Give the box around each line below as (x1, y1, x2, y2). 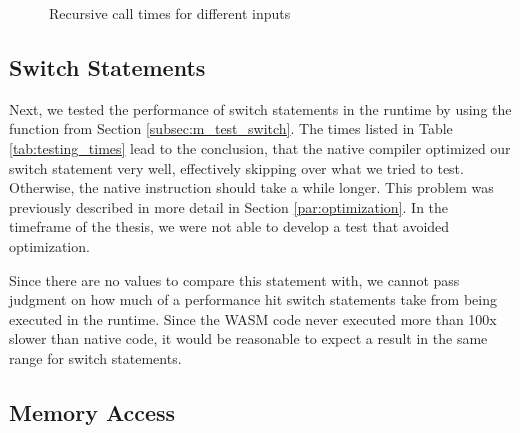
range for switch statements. (9, 347, 182, 368)
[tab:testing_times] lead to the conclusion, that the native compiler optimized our (9, 137, 511, 158)
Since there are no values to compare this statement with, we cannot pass (9, 269, 460, 290)
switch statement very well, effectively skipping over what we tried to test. (9, 157, 464, 178)
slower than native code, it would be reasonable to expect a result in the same (9, 328, 488, 349)
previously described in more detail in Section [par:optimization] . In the (9, 196, 449, 217)
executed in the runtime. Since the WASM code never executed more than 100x (9, 308, 497, 329)
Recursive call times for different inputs (49, 3, 291, 23)
